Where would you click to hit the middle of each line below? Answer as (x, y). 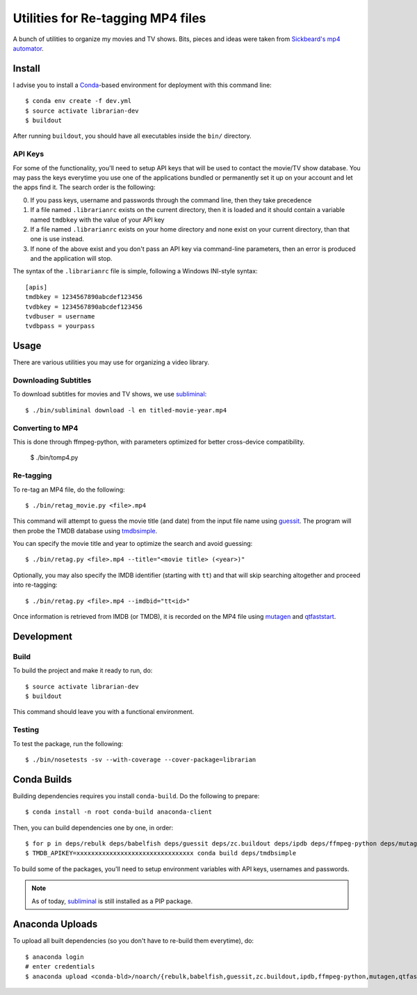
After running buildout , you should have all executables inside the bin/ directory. (132, 136)
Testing (26, 730)
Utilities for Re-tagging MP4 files (109, 18)
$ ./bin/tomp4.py (54, 458)
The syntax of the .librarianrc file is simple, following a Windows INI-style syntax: (135, 271)
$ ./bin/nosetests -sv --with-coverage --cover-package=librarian (141, 759)
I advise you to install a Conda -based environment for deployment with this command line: (142, 85)
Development (43, 636)
